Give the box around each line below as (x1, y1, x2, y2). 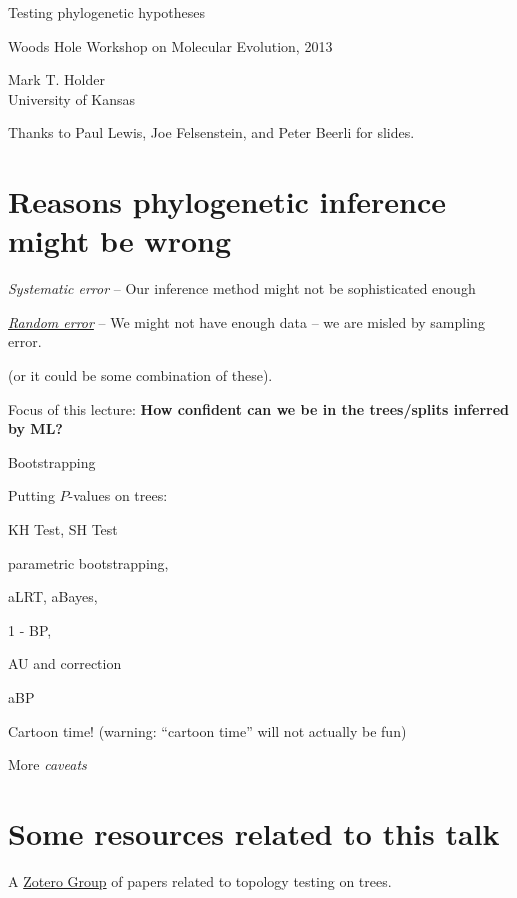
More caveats (8, 754, 87, 775)
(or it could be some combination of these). (8, 365, 273, 386)
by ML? (8, 418, 63, 439)
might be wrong (8, 220, 231, 261)
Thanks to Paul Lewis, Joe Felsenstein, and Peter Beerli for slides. (8, 122, 415, 143)
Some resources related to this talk (8, 812, 500, 853)
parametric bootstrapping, (8, 552, 169, 573)
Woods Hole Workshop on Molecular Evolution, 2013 (8, 35, 333, 56)
